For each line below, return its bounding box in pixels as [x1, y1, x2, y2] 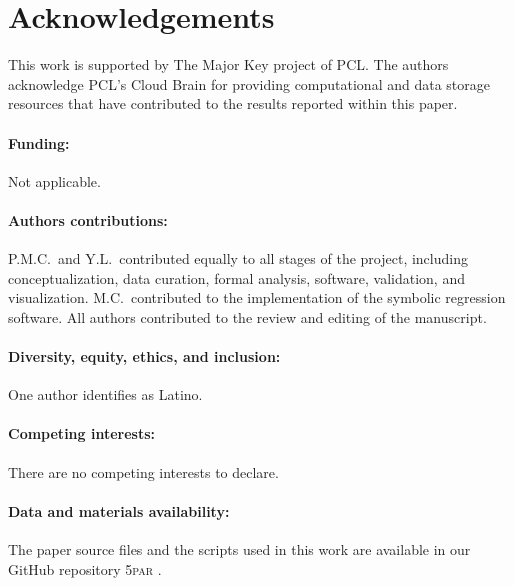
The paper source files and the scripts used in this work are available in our [8, 539, 471, 560]
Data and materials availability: [8, 500, 230, 521]
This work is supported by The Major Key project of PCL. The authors [8, 54, 449, 75]
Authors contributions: [8, 209, 168, 230]
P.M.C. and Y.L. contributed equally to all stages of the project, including [8, 248, 468, 269]
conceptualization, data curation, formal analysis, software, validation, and [8, 267, 465, 288]
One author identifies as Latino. [8, 384, 203, 405]
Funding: [8, 132, 70, 153]
